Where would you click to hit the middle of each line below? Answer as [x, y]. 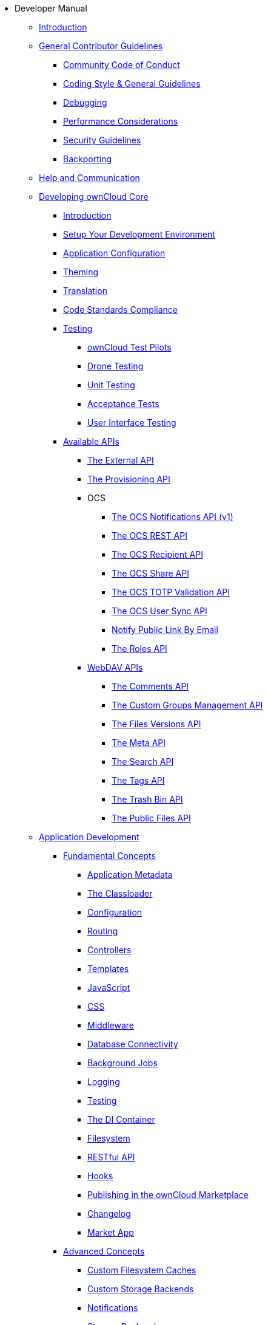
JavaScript [109, 988]
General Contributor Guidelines [101, 46]
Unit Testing [111, 385]
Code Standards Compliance [120, 310]
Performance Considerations [121, 121]
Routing [103, 931]
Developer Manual [51, 8]
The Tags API [138, 780]
